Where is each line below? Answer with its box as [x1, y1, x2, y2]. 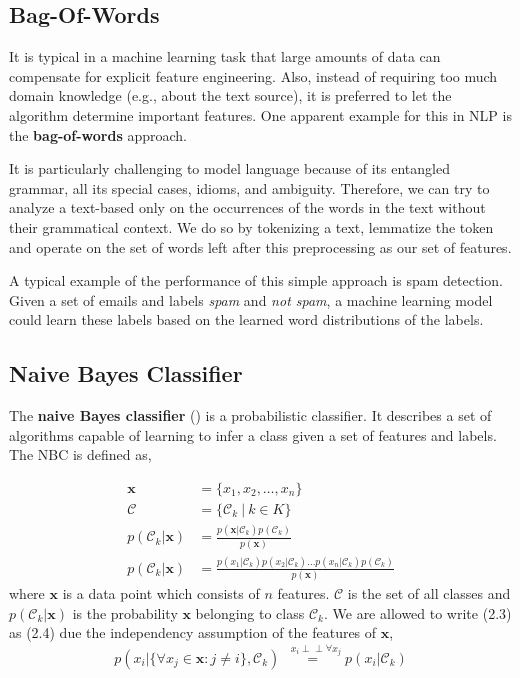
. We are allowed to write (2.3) [323, 602, 512, 623]
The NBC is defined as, [9, 444, 152, 465]
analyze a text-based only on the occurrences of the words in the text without [9, 197, 486, 218]
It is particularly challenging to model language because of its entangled [9, 158, 450, 179]
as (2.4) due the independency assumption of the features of [9, 622, 377, 643]
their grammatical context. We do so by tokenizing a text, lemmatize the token [9, 216, 494, 237]
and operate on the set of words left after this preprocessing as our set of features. [9, 236, 512, 257]
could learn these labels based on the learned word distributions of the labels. [9, 309, 484, 330]
